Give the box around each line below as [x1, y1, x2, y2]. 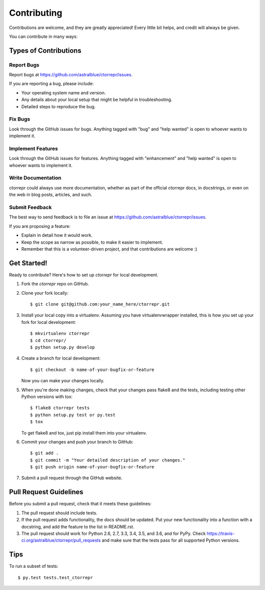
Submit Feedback [9, 204, 52, 211]
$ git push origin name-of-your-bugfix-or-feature [30, 464, 155, 470]
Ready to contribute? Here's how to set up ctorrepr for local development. [9, 272, 159, 278]
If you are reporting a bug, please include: [9, 81, 94, 87]
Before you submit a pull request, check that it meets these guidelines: [9, 501, 152, 507]
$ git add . [30, 450, 59, 456]
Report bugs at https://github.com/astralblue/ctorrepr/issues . [9, 72, 132, 78]
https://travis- [207, 530, 235, 536]
